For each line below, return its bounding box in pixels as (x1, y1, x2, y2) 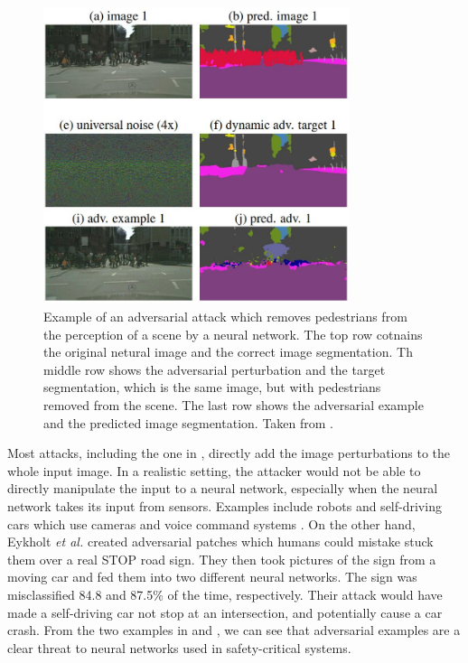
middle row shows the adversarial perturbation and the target (43, 360, 386, 378)
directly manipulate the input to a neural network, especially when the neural (7, 479, 438, 498)
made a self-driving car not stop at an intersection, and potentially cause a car (7, 602, 443, 621)
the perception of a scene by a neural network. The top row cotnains (43, 324, 423, 343)
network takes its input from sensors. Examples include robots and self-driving (7, 497, 442, 515)
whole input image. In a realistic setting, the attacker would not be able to (7, 461, 421, 480)
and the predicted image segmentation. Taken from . (43, 413, 333, 432)
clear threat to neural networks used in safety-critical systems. (7, 638, 351, 657)
